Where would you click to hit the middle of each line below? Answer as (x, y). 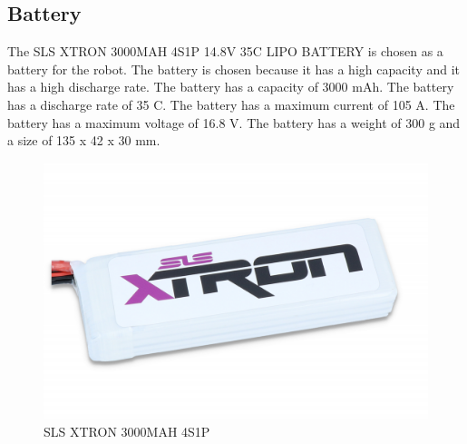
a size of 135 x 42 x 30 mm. (84, 140)
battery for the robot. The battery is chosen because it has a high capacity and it (234, 69)
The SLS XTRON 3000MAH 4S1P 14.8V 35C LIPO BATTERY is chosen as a (225, 51)
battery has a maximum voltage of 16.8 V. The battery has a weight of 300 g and (234, 122)
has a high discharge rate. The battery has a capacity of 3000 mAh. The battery (231, 87)
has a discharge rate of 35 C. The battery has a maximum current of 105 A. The (231, 104)
